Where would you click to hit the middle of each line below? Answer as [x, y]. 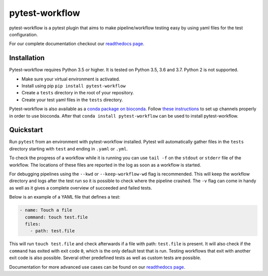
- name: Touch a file [46, 210]
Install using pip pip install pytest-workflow [74, 86]
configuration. [24, 34]
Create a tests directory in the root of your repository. [78, 93]
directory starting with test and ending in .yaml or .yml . [68, 148]
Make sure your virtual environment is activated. [71, 79]
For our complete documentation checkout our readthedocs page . [77, 44]
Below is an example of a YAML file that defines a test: [65, 197]
